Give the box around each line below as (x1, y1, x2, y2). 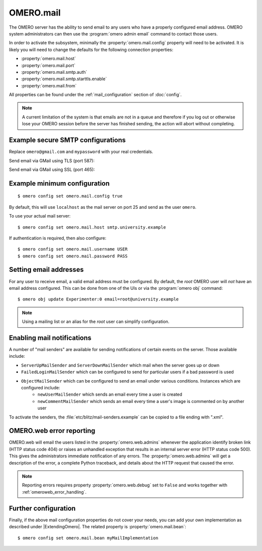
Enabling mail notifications (9, 334, 92, 342)
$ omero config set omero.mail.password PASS (17, 253, 128, 259)
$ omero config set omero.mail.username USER (17, 247, 128, 252)
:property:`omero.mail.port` (21, 62, 76, 68)
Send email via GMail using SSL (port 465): (9, 167, 95, 172)
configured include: (21, 385, 60, 390)
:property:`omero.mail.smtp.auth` (21, 69, 87, 75)
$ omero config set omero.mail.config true (17, 193, 123, 199)
